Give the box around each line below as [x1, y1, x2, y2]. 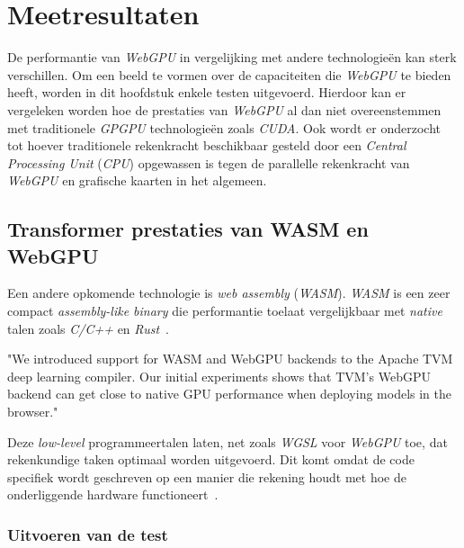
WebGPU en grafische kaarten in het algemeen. [7, 171, 267, 190]
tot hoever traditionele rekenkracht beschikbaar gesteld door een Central [7, 136, 406, 155]
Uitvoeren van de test [7, 523, 168, 545]
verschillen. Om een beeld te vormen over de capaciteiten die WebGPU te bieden [7, 65, 451, 84]
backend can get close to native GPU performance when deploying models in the [7, 384, 452, 403]
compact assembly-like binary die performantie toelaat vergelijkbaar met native [7, 301, 442, 320]
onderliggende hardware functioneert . [7, 485, 219, 504]
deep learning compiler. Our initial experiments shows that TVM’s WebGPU [7, 366, 431, 385]
